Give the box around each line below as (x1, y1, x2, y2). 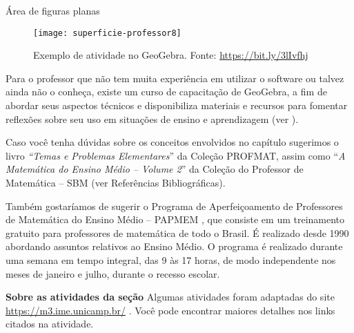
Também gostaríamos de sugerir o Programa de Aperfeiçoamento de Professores (6, 198, 343, 213)
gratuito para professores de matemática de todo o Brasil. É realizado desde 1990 (6, 225, 349, 240)
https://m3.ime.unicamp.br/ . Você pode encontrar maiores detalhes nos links (6, 303, 335, 317)
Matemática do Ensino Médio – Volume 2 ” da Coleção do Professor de (6, 162, 304, 176)
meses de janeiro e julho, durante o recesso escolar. (6, 266, 220, 280)
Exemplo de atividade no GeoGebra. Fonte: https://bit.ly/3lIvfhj (33, 48, 308, 62)
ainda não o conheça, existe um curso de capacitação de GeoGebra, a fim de (6, 84, 327, 99)
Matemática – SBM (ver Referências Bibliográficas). (6, 175, 226, 189)
